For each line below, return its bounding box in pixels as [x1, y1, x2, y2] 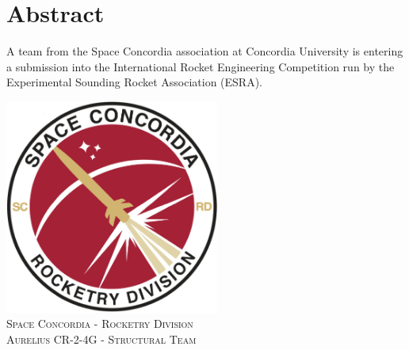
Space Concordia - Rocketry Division [6, 315, 193, 332]
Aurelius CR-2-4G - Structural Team [6, 330, 197, 347]
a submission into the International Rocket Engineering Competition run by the [6, 58, 395, 74]
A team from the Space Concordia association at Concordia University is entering [6, 43, 403, 59]
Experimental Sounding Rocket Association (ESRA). [6, 74, 263, 90]
